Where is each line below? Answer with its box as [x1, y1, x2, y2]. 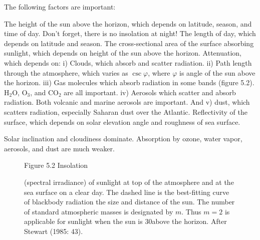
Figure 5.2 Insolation [24, 160, 88, 170]
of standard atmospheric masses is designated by [24, 206, 173, 216]
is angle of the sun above [179, 67, 255, 78]
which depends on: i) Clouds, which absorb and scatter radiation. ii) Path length [4, 57, 252, 68]
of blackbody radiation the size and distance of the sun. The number [24, 196, 235, 207]
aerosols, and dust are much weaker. [4, 143, 115, 153]
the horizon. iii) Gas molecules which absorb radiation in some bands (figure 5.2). [4, 77, 254, 88]
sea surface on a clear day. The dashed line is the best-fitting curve [24, 186, 229, 197]
